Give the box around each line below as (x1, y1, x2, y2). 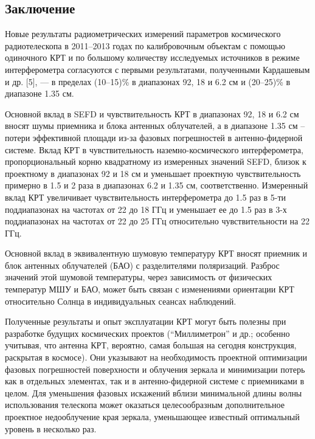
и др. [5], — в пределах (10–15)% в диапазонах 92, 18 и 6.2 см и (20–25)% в (5, 75, 291, 88)
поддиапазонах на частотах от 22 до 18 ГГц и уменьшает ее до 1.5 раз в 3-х (5, 202, 287, 215)
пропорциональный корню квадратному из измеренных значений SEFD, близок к (5, 155, 306, 168)
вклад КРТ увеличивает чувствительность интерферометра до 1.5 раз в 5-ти (5, 190, 286, 203)
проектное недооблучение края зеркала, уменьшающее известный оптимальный (5, 410, 300, 423)
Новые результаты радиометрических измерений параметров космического (5, 27, 281, 40)
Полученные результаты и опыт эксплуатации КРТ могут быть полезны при (5, 315, 286, 328)
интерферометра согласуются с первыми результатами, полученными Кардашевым (5, 63, 310, 75)
